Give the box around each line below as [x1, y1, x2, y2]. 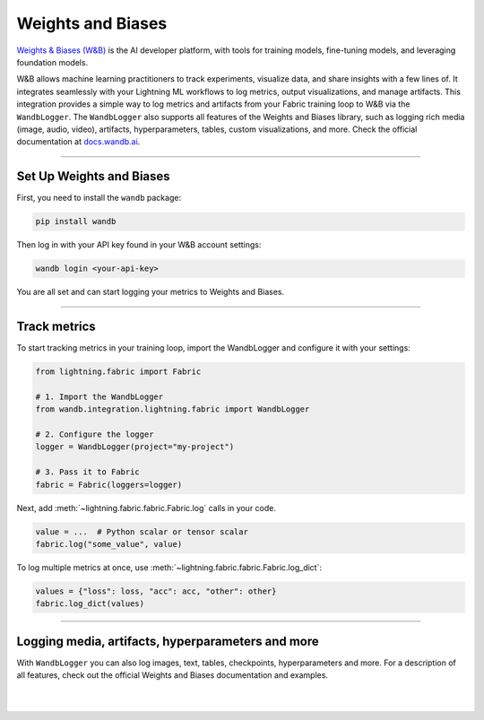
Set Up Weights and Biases [16, 169, 170, 184]
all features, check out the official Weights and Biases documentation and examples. [16, 670, 329, 681]
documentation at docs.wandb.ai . [16, 136, 141, 147]
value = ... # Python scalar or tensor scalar [35, 526, 248, 537]
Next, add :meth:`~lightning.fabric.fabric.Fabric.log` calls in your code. [16, 502, 277, 513]
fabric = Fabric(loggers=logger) [35, 480, 183, 490]
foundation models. [16, 56, 89, 67]
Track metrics [16, 318, 96, 334]
